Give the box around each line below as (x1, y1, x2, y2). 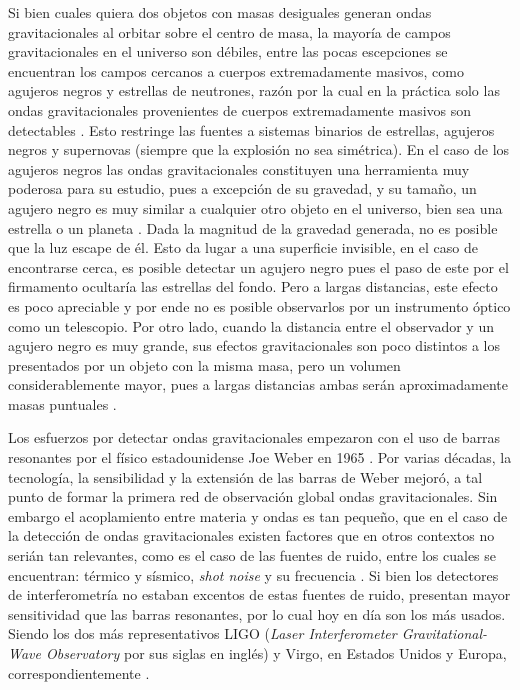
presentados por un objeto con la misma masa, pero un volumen (8, 354, 401, 375)
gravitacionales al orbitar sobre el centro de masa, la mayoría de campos (8, 21, 451, 42)
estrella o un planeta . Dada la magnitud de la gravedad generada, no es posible (8, 217, 498, 238)
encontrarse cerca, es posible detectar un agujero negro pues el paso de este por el (8, 256, 509, 277)
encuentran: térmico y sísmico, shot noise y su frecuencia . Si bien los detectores (8, 564, 499, 585)
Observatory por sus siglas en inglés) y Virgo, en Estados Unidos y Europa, (45, 643, 507, 663)
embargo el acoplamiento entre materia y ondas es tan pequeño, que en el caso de (8, 505, 508, 526)
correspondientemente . (8, 662, 150, 683)
